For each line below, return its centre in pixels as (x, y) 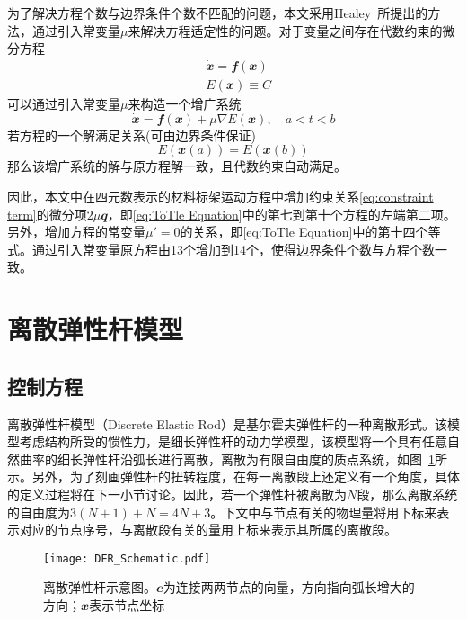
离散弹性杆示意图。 (100, 587)
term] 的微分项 (47, 214)
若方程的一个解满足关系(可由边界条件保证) (132, 135)
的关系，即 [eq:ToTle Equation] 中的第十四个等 (310, 232)
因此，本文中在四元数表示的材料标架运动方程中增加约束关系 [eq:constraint (220, 197)
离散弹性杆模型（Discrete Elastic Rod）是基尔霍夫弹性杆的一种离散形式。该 (227, 423)
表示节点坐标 (127, 605)
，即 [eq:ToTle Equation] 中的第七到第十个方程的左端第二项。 (282, 214)
